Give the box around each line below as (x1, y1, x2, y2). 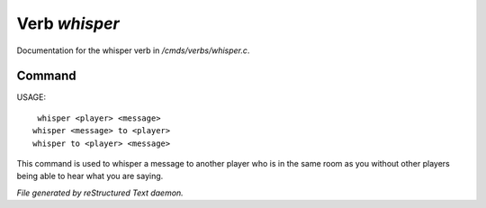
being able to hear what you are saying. (16, 171, 164, 182)
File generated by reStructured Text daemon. (16, 187, 184, 198)
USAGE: (16, 92, 47, 103)
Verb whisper (16, 14, 121, 33)
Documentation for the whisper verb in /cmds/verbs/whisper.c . (16, 45, 250, 56)
